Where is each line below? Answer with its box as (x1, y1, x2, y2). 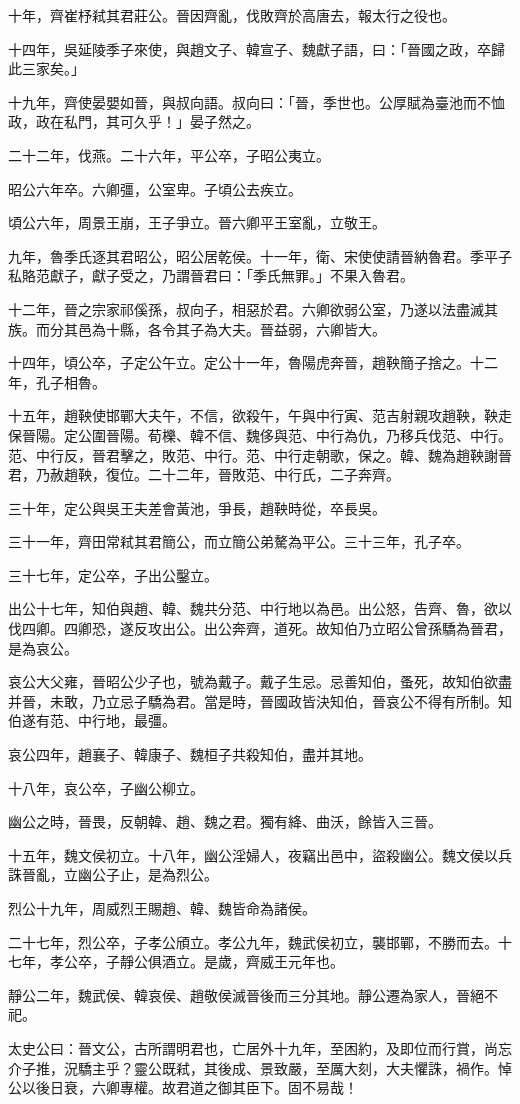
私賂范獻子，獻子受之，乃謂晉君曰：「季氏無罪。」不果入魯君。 (8, 265, 414, 286)
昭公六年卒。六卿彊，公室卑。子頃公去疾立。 (8, 178, 302, 199)
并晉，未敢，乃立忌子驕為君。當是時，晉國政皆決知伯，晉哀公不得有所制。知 (8, 690, 512, 711)
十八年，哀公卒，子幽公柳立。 (8, 777, 204, 798)
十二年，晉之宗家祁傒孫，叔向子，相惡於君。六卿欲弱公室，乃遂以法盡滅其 (8, 298, 498, 319)
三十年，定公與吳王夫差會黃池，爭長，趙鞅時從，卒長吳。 (8, 497, 386, 518)
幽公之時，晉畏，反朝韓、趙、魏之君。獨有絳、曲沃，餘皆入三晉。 (8, 811, 442, 832)
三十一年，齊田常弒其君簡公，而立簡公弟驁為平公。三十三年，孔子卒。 (8, 531, 470, 552)
